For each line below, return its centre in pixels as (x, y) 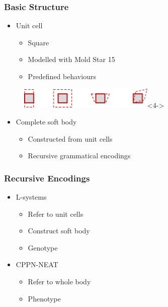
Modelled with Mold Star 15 (71, 59)
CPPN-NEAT (37, 264)
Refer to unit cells (56, 213)
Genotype (43, 247)
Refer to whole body (59, 281)
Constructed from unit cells (70, 138)
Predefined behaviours (62, 76)
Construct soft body (59, 231)
